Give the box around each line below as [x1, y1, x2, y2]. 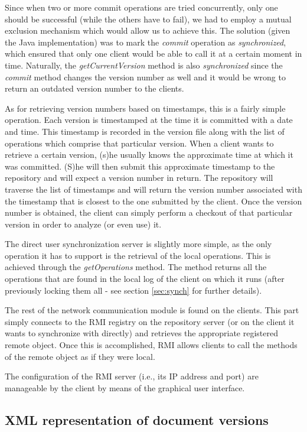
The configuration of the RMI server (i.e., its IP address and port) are [5, 370, 259, 382]
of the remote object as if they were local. [5, 350, 155, 362]
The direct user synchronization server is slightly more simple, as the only [5, 238, 272, 250]
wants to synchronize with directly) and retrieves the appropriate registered [5, 327, 279, 339]
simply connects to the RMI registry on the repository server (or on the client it [5, 315, 295, 327]
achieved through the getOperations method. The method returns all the [5, 261, 267, 273]
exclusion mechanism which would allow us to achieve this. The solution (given [5, 24, 290, 37]
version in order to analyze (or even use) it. [5, 217, 162, 230]
